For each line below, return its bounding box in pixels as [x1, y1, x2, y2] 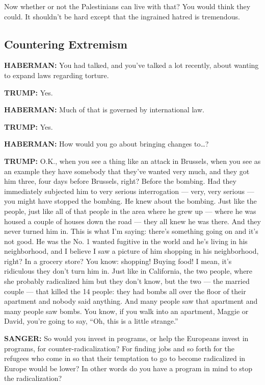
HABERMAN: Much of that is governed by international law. [4, 104, 204, 115]
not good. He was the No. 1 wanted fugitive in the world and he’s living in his [4, 235, 248, 246]
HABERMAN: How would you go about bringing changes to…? [4, 138, 209, 149]
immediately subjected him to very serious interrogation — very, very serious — [4, 185, 254, 196]
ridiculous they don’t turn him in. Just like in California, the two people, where [4, 266, 253, 276]
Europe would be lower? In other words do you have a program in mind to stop [4, 363, 253, 373]
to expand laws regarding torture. [4, 69, 109, 80]
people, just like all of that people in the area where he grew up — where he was [4, 205, 256, 216]
